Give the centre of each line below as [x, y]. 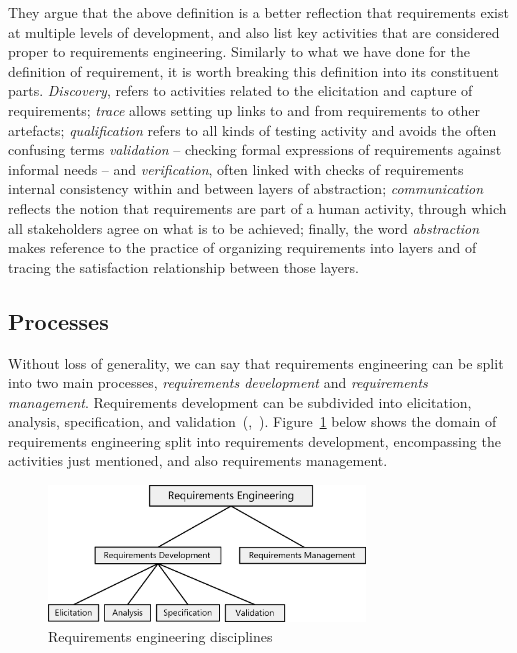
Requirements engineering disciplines [160, 635]
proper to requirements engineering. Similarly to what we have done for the [239, 51]
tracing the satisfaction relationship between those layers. [183, 266]
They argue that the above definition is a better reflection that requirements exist [258, 12]
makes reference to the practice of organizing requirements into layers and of [242, 247]
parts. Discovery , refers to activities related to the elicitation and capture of [240, 90]
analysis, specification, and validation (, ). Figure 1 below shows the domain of [252, 421]
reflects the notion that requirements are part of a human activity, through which [257, 207]
